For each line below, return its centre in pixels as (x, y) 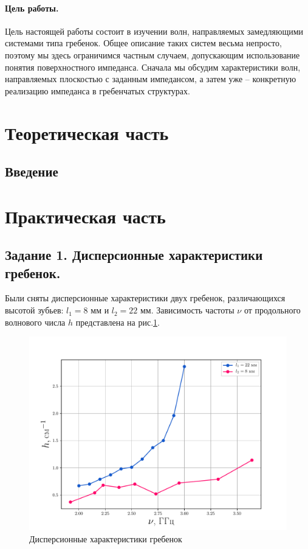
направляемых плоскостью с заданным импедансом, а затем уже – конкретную (151, 79)
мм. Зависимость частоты (187, 310)
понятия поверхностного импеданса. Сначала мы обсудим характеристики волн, (153, 67)
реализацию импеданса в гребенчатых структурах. (98, 90)
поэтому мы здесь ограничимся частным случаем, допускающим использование (152, 54)
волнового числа (35, 322)
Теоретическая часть (87, 132)
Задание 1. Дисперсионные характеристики (134, 255)
